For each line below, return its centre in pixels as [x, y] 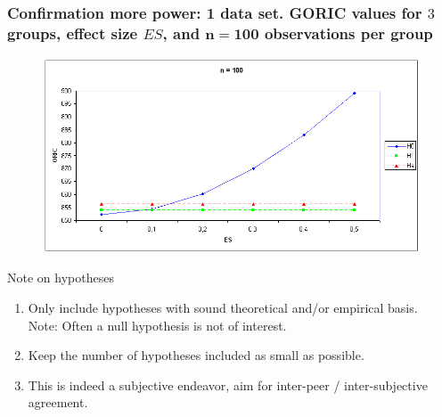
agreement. [58, 402]
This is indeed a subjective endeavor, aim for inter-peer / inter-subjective [228, 384]
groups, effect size [73, 33]
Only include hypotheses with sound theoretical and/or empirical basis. [223, 308]
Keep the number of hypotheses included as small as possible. [196, 355]
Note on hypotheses [61, 278]
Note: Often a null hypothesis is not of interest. [157, 325]
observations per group [348, 33]
